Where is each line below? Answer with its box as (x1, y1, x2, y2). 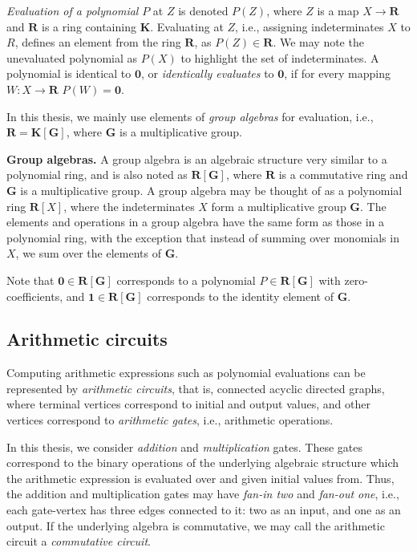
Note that (6, 271, 55, 288)
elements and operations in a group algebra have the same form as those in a (6, 213, 385, 230)
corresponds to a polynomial (116, 271, 256, 288)
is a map (317, 2, 359, 18)
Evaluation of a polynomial (6, 2, 139, 18)
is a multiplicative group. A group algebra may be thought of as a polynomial (20, 181, 403, 198)
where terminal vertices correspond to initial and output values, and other (6, 396, 370, 412)
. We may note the (273, 34, 364, 51)
